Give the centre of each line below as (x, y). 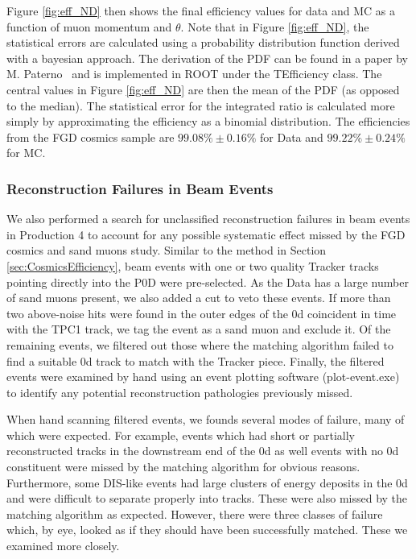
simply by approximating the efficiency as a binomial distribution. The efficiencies (208, 121)
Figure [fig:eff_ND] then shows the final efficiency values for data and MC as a (201, 10)
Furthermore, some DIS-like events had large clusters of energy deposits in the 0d (207, 482)
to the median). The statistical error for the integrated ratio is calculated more (201, 105)
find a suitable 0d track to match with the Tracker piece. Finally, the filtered (196, 360)
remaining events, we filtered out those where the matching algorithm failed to (200, 344)
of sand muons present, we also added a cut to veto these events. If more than (199, 298)
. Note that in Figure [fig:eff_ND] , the (275, 26)
